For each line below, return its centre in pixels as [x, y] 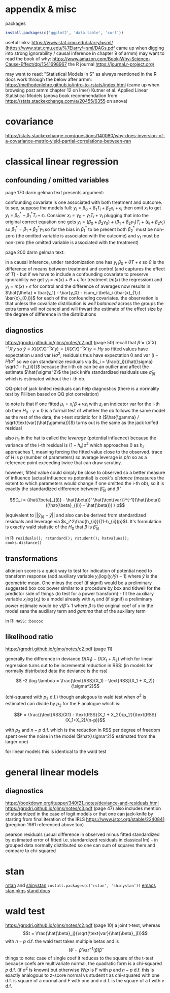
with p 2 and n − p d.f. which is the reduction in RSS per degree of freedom [83, 730]
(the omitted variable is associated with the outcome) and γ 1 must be [88, 236]
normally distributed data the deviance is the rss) [57, 671]
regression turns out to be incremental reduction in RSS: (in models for [79, 666]
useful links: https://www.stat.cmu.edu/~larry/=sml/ [59, 42]
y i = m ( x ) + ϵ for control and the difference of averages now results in [78, 287]
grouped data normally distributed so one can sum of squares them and [80, 846]
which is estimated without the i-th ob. [45, 379]
